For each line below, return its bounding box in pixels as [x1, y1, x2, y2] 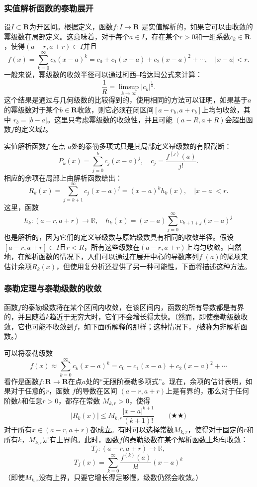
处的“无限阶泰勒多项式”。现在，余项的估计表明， [86, 376, 246, 386]
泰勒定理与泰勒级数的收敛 [4, 282, 102, 294]
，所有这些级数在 [84, 241, 140, 252]
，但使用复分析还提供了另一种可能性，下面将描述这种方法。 [56, 261, 252, 271]
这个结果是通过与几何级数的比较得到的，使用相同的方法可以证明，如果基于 [4, 95, 248, 105]
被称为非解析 [198, 321, 241, 331]
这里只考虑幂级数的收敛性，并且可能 [54, 114, 172, 124]
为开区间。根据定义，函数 [29, 21, 113, 32]
